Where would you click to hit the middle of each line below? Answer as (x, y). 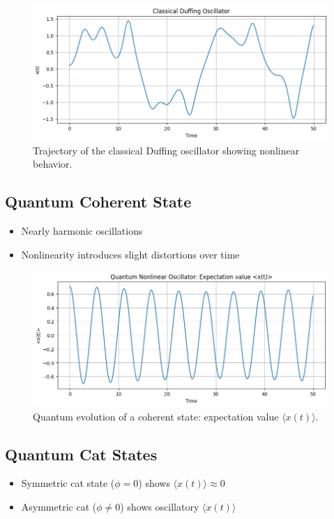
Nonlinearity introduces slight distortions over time (130, 254)
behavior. (53, 164)
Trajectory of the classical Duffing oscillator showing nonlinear (166, 150)
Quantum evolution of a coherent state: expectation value (156, 416)
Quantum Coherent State (98, 202)
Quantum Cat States (81, 454)
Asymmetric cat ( (59, 506)
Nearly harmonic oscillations (82, 231)
